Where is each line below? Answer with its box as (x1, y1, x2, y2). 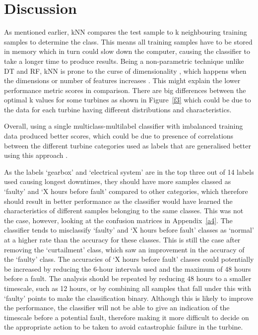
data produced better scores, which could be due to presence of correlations (4, 131, 234, 141)
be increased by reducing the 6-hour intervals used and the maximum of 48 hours (4, 263, 251, 274)
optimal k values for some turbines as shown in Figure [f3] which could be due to (4, 95, 251, 105)
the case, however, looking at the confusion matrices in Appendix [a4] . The (4, 215, 233, 225)
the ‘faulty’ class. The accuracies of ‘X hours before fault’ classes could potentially (4, 254, 254, 264)
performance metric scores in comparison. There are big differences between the (4, 85, 246, 95)
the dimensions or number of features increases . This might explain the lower (4, 75, 241, 86)
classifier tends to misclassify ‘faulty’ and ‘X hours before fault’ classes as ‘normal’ (4, 225, 254, 235)
